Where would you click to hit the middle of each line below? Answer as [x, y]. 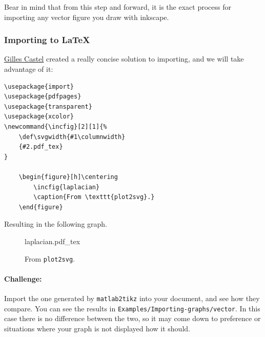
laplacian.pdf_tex [53, 241]
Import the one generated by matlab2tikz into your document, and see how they [132, 298]
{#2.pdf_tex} [41, 147]
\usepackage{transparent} [48, 106]
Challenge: [23, 278]
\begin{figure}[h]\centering [68, 177]
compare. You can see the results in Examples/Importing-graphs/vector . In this [132, 308]
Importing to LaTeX [47, 40]
